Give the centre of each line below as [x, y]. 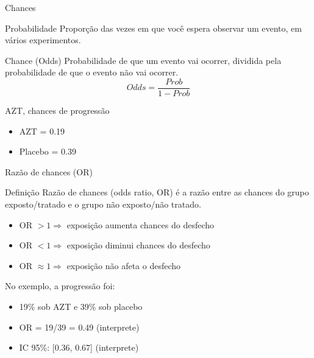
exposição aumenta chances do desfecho [141, 224]
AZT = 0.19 [42, 131]
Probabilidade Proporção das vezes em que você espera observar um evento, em [154, 28]
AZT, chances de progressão [57, 111]
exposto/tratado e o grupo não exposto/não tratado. [103, 204]
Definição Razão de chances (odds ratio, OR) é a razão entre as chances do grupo [157, 192]
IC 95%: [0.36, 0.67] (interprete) [79, 347]
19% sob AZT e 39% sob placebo [81, 306]
